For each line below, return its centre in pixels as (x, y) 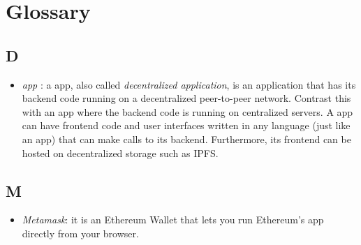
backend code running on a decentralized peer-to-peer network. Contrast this (186, 98)
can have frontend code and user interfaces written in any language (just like (186, 125)
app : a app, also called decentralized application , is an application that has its (189, 84)
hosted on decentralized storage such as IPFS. (120, 153)
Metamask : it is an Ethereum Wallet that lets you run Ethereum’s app (173, 220)
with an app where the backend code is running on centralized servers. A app (187, 111)
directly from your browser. (80, 233)
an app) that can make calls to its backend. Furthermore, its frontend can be (186, 139)
